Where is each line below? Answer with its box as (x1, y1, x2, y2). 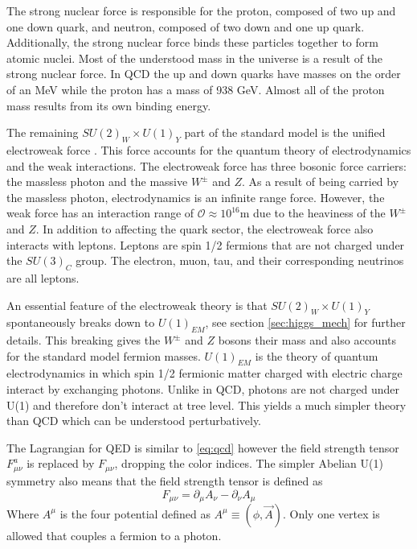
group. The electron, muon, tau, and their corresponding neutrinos (76, 252, 404, 269)
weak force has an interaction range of (6, 204, 194, 221)
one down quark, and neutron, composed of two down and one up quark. (6, 18, 365, 35)
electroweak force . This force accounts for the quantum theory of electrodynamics (6, 141, 411, 158)
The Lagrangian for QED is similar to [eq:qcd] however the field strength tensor (6, 439, 399, 456)
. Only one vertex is (282, 505, 380, 522)
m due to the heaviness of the (239, 204, 386, 221)
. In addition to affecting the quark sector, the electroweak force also (35, 220, 374, 237)
